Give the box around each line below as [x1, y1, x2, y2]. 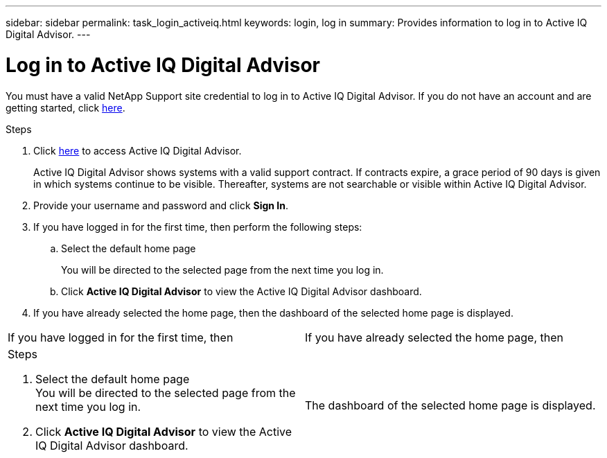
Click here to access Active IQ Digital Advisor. [33, 144, 242, 157]
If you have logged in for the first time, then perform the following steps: [33, 220, 362, 233]
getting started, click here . [6, 101, 125, 114]
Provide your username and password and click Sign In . [33, 199, 289, 211]
